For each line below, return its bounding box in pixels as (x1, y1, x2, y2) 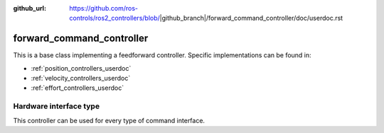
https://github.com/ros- (69, 4, 139, 12)
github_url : (13, 4, 46, 12)
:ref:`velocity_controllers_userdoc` (31, 74, 131, 83)
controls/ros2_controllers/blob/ (69, 14, 160, 23)
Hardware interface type (13, 101, 100, 111)
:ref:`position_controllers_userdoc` (31, 64, 132, 72)
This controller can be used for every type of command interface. (13, 116, 206, 125)
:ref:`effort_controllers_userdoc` (31, 83, 124, 92)
